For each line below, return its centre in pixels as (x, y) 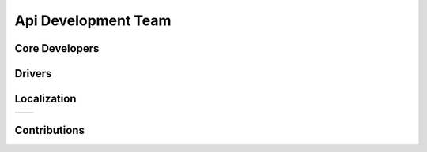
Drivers (33, 74)
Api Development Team (93, 20)
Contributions (49, 130)
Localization (45, 99)
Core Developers (57, 48)
